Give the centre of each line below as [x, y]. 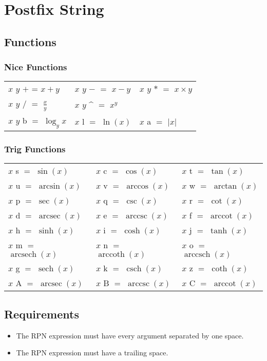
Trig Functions [35, 149]
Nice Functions [36, 67]
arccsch [197, 255]
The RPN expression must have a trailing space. [92, 353]
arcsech [24, 255]
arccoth [111, 255]
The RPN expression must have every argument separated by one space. [130, 335]
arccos [138, 186]
